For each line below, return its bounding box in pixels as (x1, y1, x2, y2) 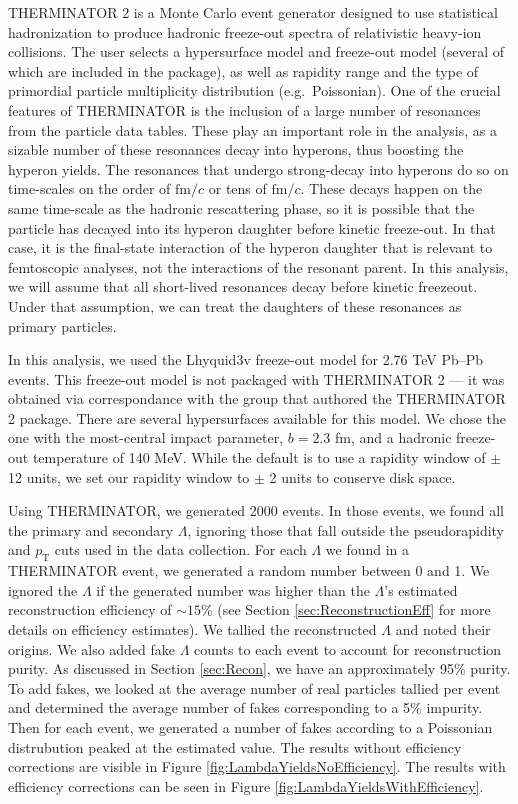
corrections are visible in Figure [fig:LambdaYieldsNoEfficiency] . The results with (8, 756, 506, 777)
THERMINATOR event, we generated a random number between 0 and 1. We (8, 560, 490, 581)
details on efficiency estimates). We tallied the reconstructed (8, 619, 377, 640)
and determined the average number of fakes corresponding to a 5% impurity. (8, 697, 483, 718)
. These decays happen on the (300, 178, 483, 199)
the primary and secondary (8, 519, 174, 540)
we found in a (325, 539, 410, 560)
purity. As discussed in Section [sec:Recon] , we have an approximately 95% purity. (8, 658, 511, 679)
